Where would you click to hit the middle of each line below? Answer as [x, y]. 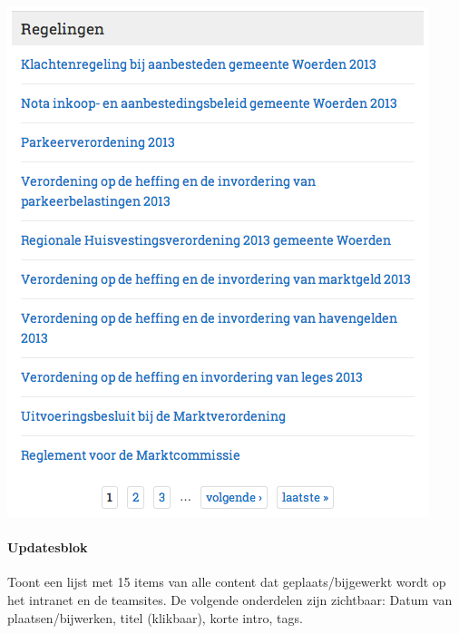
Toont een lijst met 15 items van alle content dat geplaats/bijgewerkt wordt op [227, 582]
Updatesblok [48, 547]
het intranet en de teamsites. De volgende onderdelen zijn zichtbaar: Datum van [230, 599]
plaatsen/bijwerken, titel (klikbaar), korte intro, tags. [155, 617]
